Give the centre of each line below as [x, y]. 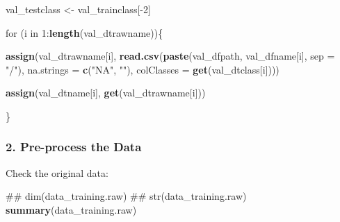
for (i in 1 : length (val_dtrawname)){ [84, 32]
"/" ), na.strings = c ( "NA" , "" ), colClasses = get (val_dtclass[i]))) [143, 69]
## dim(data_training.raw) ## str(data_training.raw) [126, 196]
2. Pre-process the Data [74, 147]
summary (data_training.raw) [71, 209]
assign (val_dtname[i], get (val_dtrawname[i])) [106, 93]
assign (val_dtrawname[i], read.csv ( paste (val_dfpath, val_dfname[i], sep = [170, 56]
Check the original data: [57, 172]
